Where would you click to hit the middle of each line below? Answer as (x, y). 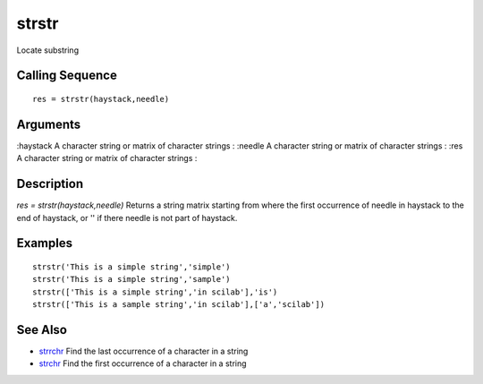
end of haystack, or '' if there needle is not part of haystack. (127, 218)
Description (50, 184)
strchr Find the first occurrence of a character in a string (143, 363)
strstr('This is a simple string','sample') (132, 279)
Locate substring (48, 50)
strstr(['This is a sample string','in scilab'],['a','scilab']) (179, 305)
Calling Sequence (67, 76)
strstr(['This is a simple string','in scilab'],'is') (155, 292)
